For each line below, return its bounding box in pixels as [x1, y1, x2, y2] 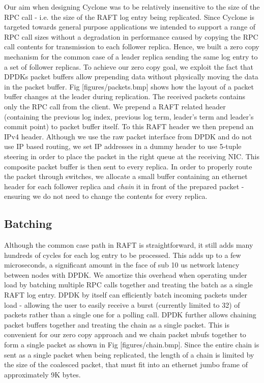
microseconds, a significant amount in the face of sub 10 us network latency [4, 259, 240, 270]
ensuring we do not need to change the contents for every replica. [4, 191, 208, 201]
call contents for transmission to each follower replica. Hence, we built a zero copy [4, 41, 259, 52]
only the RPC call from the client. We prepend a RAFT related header [4, 101, 226, 111]
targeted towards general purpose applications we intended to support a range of [4, 21, 256, 32]
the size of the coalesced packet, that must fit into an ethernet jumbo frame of [4, 359, 248, 370]
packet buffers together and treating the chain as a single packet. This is [4, 319, 230, 330]
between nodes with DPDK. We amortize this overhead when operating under [4, 269, 247, 280]
